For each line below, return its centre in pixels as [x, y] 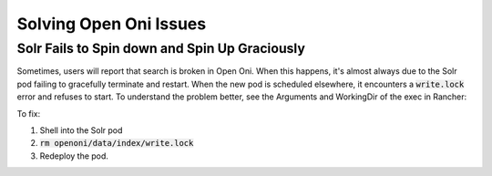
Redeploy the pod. [74, 156]
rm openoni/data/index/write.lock [117, 143]
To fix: [29, 113]
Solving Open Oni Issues [112, 24]
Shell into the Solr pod [81, 130]
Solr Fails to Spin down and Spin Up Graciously [161, 48]
